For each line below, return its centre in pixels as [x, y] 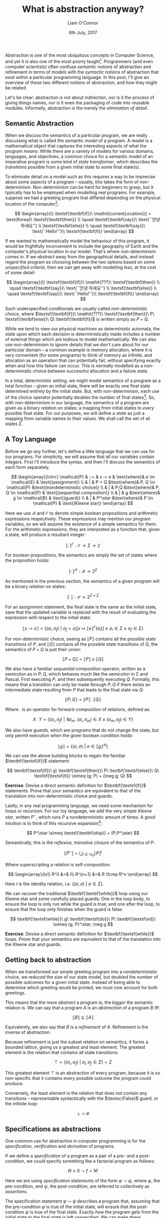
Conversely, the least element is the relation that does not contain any [76, 1093]
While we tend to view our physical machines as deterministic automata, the [83, 329]
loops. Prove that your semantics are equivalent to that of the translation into [83, 939]
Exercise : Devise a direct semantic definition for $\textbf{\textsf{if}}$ [76, 785]
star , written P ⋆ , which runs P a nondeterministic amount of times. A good [80, 817]
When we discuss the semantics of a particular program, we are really [76, 136]
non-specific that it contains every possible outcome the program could [78, 1078]
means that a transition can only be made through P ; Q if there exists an [78, 685]
